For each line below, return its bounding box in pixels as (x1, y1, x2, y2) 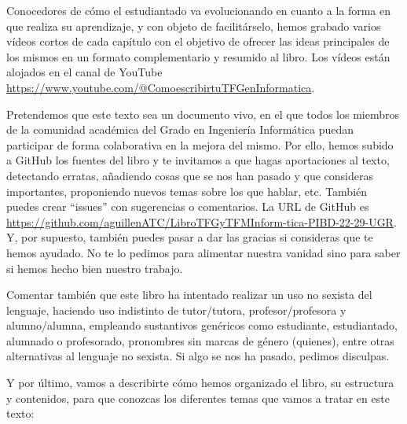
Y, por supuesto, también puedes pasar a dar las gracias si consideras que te (6, 229, 373, 245)
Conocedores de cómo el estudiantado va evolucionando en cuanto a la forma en (6, 2, 391, 18)
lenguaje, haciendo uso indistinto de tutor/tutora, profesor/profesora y (6, 301, 346, 318)
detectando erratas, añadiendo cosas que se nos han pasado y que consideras (6, 167, 373, 183)
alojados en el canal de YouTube (6, 64, 163, 80)
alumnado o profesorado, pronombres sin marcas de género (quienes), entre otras (6, 332, 394, 348)
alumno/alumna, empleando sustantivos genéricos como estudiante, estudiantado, (6, 317, 398, 334)
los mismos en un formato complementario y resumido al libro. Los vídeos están (6, 48, 390, 65)
